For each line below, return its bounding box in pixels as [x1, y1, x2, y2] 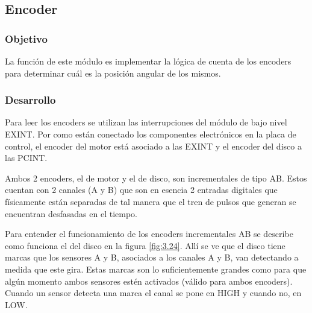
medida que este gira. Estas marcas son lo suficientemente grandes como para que [5, 262, 307, 275]
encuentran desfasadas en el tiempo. [5, 207, 137, 220]
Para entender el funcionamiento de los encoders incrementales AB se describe [5, 227, 293, 240]
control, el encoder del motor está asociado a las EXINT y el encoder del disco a [5, 139, 302, 152]
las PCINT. [5, 151, 48, 164]
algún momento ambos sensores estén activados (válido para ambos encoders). [5, 274, 293, 287]
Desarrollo [5, 92, 56, 107]
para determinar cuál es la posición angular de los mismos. [5, 66, 221, 79]
